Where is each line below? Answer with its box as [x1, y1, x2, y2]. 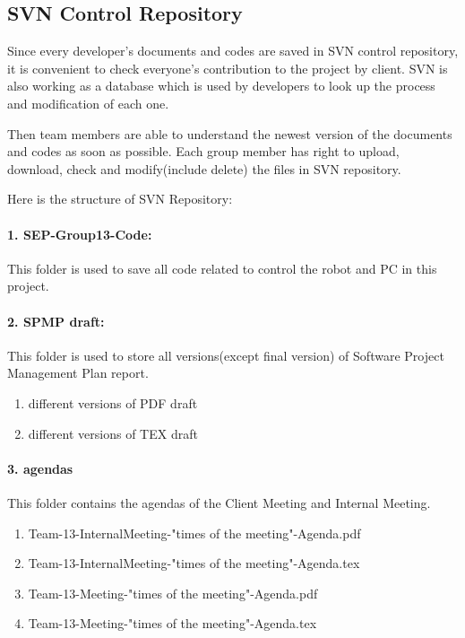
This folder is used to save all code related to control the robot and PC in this [7, 258, 437, 277]
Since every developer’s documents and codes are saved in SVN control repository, [7, 41, 459, 60]
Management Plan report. [7, 363, 149, 382]
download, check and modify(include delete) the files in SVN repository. [7, 159, 401, 178]
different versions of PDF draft [28, 393, 198, 412]
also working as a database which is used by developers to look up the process [7, 76, 435, 95]
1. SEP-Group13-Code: [7, 224, 152, 243]
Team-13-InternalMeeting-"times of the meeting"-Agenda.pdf [28, 523, 361, 542]
